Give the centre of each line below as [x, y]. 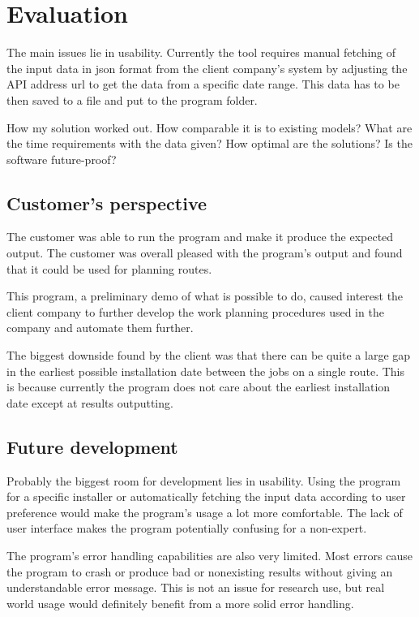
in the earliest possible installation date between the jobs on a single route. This [205, 371]
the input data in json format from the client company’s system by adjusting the [207, 68]
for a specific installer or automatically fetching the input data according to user [206, 496]
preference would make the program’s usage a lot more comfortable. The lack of [205, 512]
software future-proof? [62, 159]
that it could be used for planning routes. [109, 268]
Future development [92, 446]
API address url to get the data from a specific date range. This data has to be [203, 84]
